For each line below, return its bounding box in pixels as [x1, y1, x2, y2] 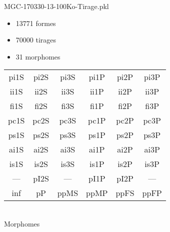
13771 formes [15, 17, 56, 28]
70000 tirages [15, 34, 56, 45]
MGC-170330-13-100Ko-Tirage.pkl [4, 1, 109, 11]
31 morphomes [15, 51, 60, 61]
